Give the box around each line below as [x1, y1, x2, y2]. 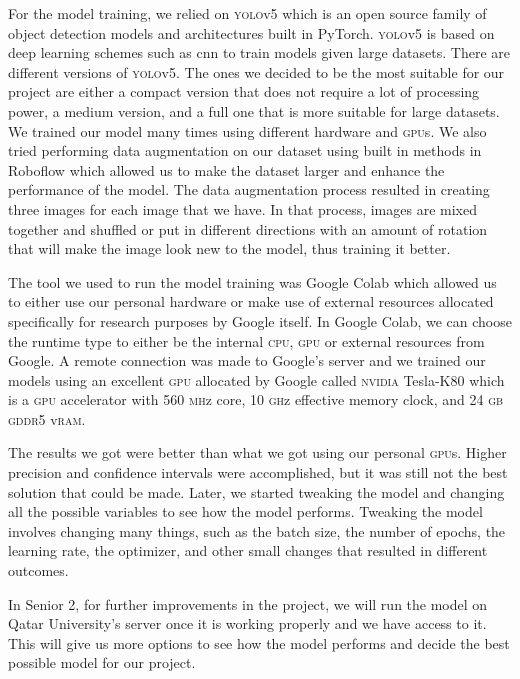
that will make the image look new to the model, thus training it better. [8, 238, 451, 259]
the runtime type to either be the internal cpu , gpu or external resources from [8, 330, 485, 351]
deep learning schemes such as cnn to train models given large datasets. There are [8, 42, 510, 63]
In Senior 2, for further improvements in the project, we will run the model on [8, 593, 488, 614]
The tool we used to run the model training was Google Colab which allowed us [8, 271, 497, 292]
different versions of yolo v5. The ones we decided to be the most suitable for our [8, 61, 505, 82]
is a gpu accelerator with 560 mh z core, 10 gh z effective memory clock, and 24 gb [8, 389, 504, 410]
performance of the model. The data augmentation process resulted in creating [8, 179, 490, 200]
